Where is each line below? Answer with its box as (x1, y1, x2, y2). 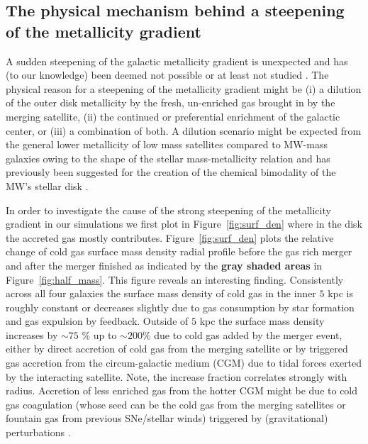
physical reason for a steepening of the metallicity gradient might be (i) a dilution (6, 81, 362, 96)
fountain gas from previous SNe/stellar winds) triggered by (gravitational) (6, 411, 328, 426)
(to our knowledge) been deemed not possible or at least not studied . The (6, 67, 329, 82)
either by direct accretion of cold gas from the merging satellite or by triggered (6, 341, 348, 356)
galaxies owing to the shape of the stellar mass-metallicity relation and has (6, 150, 330, 165)
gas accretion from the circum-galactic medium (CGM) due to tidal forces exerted (6, 355, 362, 370)
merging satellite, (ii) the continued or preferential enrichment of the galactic (6, 109, 340, 123)
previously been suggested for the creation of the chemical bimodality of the (6, 165, 336, 179)
